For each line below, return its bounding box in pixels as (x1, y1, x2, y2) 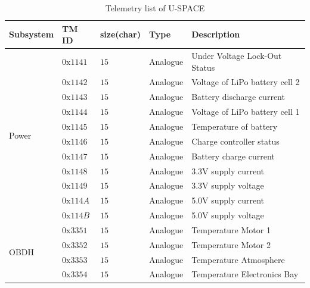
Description (191, 28, 240, 40)
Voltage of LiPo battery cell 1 (191, 105, 300, 118)
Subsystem (9, 28, 54, 40)
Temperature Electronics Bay (191, 268, 299, 280)
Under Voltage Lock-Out (191, 49, 282, 62)
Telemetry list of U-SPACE (105, 2, 205, 14)
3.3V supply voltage (191, 179, 264, 192)
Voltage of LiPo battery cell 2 (191, 76, 300, 88)
